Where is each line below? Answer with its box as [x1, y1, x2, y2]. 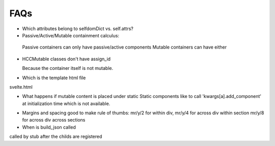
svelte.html [9, 84, 33, 90]
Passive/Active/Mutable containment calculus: [22, 32, 120, 38]
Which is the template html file [22, 75, 86, 81]
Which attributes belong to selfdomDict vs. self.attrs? [22, 26, 133, 32]
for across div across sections [22, 117, 86, 123]
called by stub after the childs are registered [9, 133, 102, 140]
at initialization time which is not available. [22, 100, 111, 107]
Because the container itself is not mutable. [22, 65, 114, 71]
